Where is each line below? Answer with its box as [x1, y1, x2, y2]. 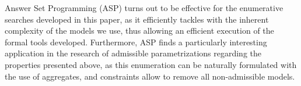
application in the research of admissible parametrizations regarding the [5, 47, 262, 59]
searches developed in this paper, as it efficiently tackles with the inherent [5, 13, 269, 25]
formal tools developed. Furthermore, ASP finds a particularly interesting [5, 35, 267, 48]
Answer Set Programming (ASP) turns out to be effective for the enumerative [5, 2, 283, 13]
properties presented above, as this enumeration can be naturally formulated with [5, 58, 297, 70]
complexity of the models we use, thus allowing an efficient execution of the [5, 24, 274, 37]
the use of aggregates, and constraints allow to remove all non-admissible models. [5, 70, 295, 82]
